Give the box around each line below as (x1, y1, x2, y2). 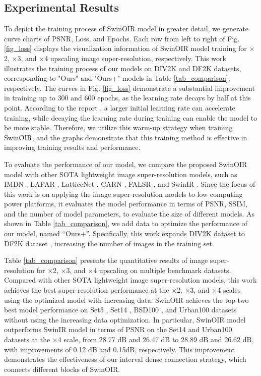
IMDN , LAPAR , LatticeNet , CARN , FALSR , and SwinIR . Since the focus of (4, 179, 255, 189)
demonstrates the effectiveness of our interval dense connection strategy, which (4, 354, 246, 364)
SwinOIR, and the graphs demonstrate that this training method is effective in (4, 132, 247, 142)
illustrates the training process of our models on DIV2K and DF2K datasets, (4, 63, 241, 73)
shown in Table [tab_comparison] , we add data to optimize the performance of (4, 218, 247, 229)
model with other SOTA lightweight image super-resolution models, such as (4, 169, 237, 179)
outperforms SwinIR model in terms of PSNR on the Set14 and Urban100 (4, 324, 232, 335)
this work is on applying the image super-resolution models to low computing (4, 188, 243, 199)
